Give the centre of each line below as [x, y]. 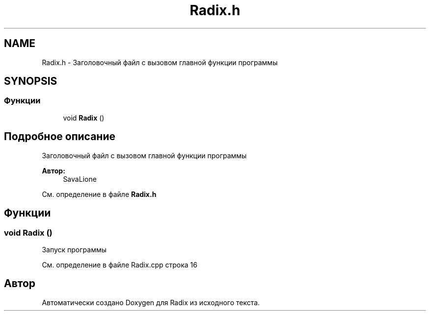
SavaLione [80, 179]
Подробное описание [60, 137]
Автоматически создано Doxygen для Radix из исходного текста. [151, 302]
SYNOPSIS [31, 81]
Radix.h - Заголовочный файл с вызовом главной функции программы [160, 62]
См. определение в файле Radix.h [99, 194]
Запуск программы [74, 249]
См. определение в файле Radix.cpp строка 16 [120, 265]
